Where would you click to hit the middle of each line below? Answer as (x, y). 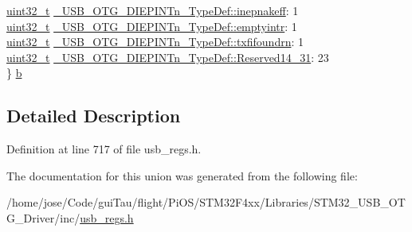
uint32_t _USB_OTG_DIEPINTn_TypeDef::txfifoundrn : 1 (155, 42)
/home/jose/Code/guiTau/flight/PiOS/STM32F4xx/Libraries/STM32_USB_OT (206, 202)
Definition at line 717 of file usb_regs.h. (104, 149)
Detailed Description (94, 116)
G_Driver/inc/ (43, 217)
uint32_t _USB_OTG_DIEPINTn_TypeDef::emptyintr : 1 (152, 26)
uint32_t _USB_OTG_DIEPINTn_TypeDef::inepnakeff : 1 (153, 10)
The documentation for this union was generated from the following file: (182, 175)
